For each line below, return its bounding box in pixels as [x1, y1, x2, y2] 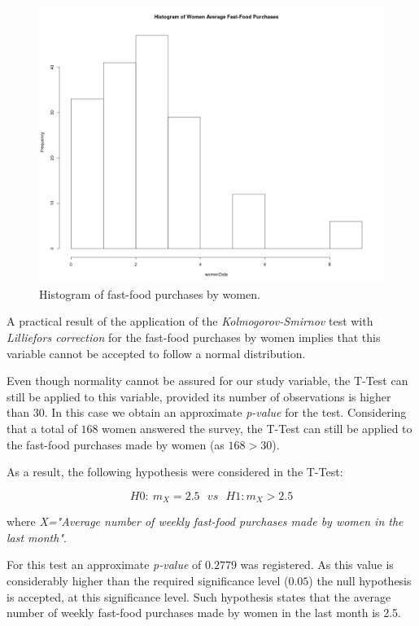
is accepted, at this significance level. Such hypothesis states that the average [7, 588, 391, 605]
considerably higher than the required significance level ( [7, 571, 289, 589]
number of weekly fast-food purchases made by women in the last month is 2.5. [7, 604, 401, 621]
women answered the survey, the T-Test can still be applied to [102, 419, 412, 436]
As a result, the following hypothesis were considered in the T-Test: [7, 463, 343, 480]
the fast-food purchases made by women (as [7, 436, 225, 453]
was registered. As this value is [240, 556, 394, 573]
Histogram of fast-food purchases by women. [39, 285, 260, 302]
